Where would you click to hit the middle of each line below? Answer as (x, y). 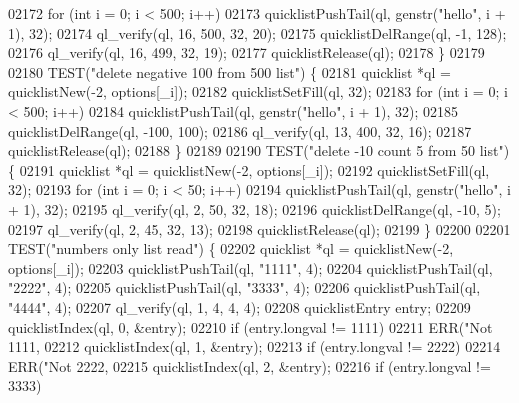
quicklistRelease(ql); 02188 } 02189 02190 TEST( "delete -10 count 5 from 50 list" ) (259, 150)
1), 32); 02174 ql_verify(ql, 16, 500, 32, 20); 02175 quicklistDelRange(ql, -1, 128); (257, 32)
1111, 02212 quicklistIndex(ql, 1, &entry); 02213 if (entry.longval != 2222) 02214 (254, 346)
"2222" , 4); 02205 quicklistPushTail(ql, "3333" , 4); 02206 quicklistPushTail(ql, (244, 287)
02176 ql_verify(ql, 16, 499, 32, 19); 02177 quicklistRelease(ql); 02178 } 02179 (246, 52)
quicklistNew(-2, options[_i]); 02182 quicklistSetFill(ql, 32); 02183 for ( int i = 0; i (258, 91)
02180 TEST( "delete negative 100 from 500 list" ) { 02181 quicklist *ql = (229, 71)
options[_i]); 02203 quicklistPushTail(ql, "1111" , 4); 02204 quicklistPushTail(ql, (250, 267)
